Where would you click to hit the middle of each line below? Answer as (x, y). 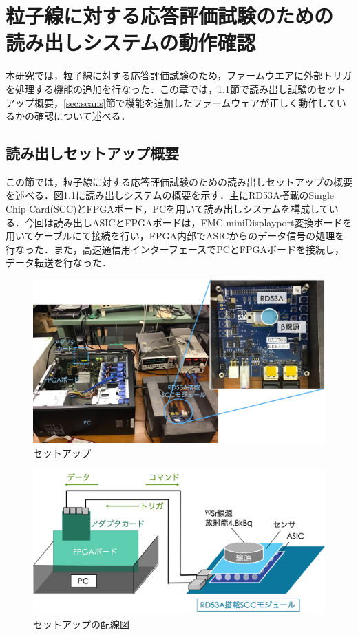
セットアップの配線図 (81, 624)
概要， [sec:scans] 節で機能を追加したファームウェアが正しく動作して (185, 102)
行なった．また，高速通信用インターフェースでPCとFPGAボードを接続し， (175, 249)
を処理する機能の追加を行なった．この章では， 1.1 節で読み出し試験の (161, 88)
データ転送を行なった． (59, 262)
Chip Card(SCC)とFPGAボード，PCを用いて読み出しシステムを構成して (167, 209)
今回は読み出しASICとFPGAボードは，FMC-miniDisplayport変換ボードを (188, 222)
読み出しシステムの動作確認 (131, 42)
